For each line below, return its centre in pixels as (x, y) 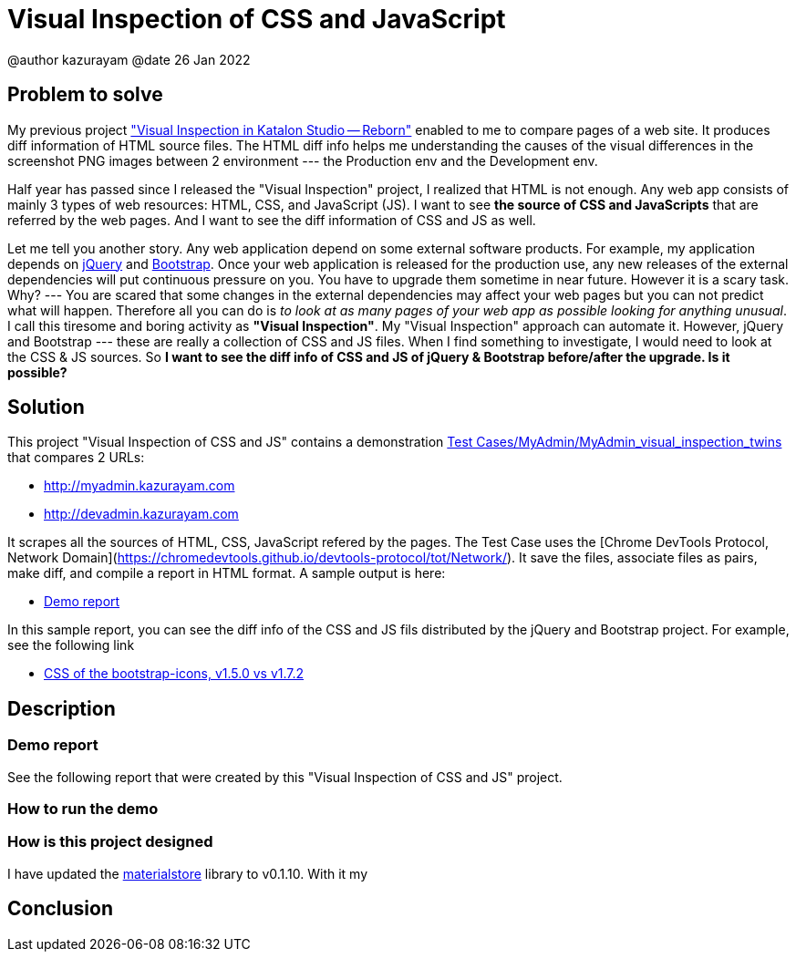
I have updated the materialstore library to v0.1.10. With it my (188, 873)
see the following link (71, 645)
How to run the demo (83, 809)
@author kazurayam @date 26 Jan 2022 (129, 59)
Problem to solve (85, 95)
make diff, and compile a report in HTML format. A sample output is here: (227, 573)
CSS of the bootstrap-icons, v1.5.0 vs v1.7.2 (174, 674)
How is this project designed (110, 842)
